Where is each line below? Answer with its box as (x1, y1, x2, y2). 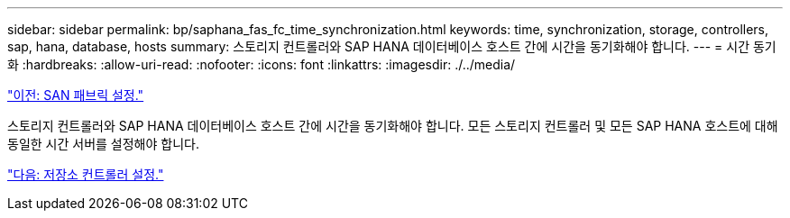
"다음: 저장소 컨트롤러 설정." (7, 167, 164, 182)
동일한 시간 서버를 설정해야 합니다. (7, 136, 199, 151)
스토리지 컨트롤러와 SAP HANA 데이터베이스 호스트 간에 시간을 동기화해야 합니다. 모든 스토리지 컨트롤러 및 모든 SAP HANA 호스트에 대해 (7, 118, 778, 133)
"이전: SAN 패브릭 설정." (7, 87, 144, 103)
